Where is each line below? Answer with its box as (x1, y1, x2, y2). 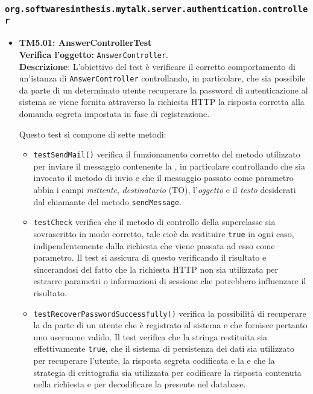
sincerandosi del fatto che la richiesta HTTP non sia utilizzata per (33, 262, 279, 275)
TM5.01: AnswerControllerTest (19, 36, 152, 49)
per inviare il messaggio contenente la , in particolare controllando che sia (33, 159, 305, 172)
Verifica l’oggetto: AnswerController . (19, 48, 169, 60)
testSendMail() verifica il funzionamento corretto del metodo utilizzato (33, 148, 300, 160)
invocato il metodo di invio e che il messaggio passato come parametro (33, 171, 294, 184)
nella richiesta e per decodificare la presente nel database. (33, 378, 246, 390)
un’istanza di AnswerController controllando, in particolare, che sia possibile (19, 72, 306, 84)
